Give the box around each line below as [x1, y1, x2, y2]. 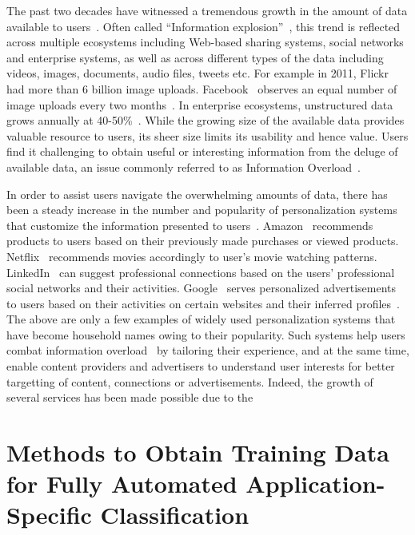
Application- [245, 467, 385, 500]
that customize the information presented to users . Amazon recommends [6, 216, 373, 233]
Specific [6, 498, 92, 531]
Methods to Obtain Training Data [6, 436, 389, 469]
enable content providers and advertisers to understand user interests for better [6, 358, 395, 374]
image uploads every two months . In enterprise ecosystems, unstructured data [6, 96, 393, 113]
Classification [100, 498, 249, 531]
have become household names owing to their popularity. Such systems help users [6, 326, 405, 343]
